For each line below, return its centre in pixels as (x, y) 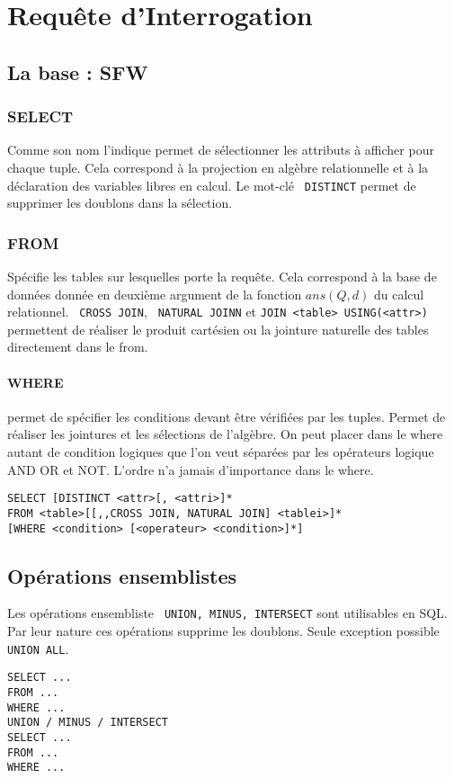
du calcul (399, 294)
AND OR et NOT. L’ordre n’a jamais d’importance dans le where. (191, 469)
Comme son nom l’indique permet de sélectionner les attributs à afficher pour (221, 150)
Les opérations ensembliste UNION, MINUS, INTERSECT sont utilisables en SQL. (227, 613)
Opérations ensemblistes (122, 575)
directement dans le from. (78, 347)
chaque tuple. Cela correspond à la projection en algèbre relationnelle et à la (218, 167)
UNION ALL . (38, 648)
